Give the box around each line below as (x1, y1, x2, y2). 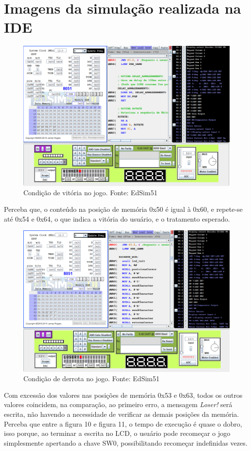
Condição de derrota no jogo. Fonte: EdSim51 (23, 373, 160, 384)
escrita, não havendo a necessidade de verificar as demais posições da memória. (4, 409, 239, 419)
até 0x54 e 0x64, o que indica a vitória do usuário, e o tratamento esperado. (4, 213, 230, 224)
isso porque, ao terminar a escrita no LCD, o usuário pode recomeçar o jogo (4, 428, 231, 438)
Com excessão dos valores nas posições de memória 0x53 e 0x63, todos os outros (4, 389, 243, 400)
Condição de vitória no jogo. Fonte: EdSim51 (23, 187, 158, 198)
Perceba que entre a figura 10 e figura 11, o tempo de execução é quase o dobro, (4, 418, 242, 429)
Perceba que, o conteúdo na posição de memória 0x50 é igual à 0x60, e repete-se (4, 204, 243, 214)
